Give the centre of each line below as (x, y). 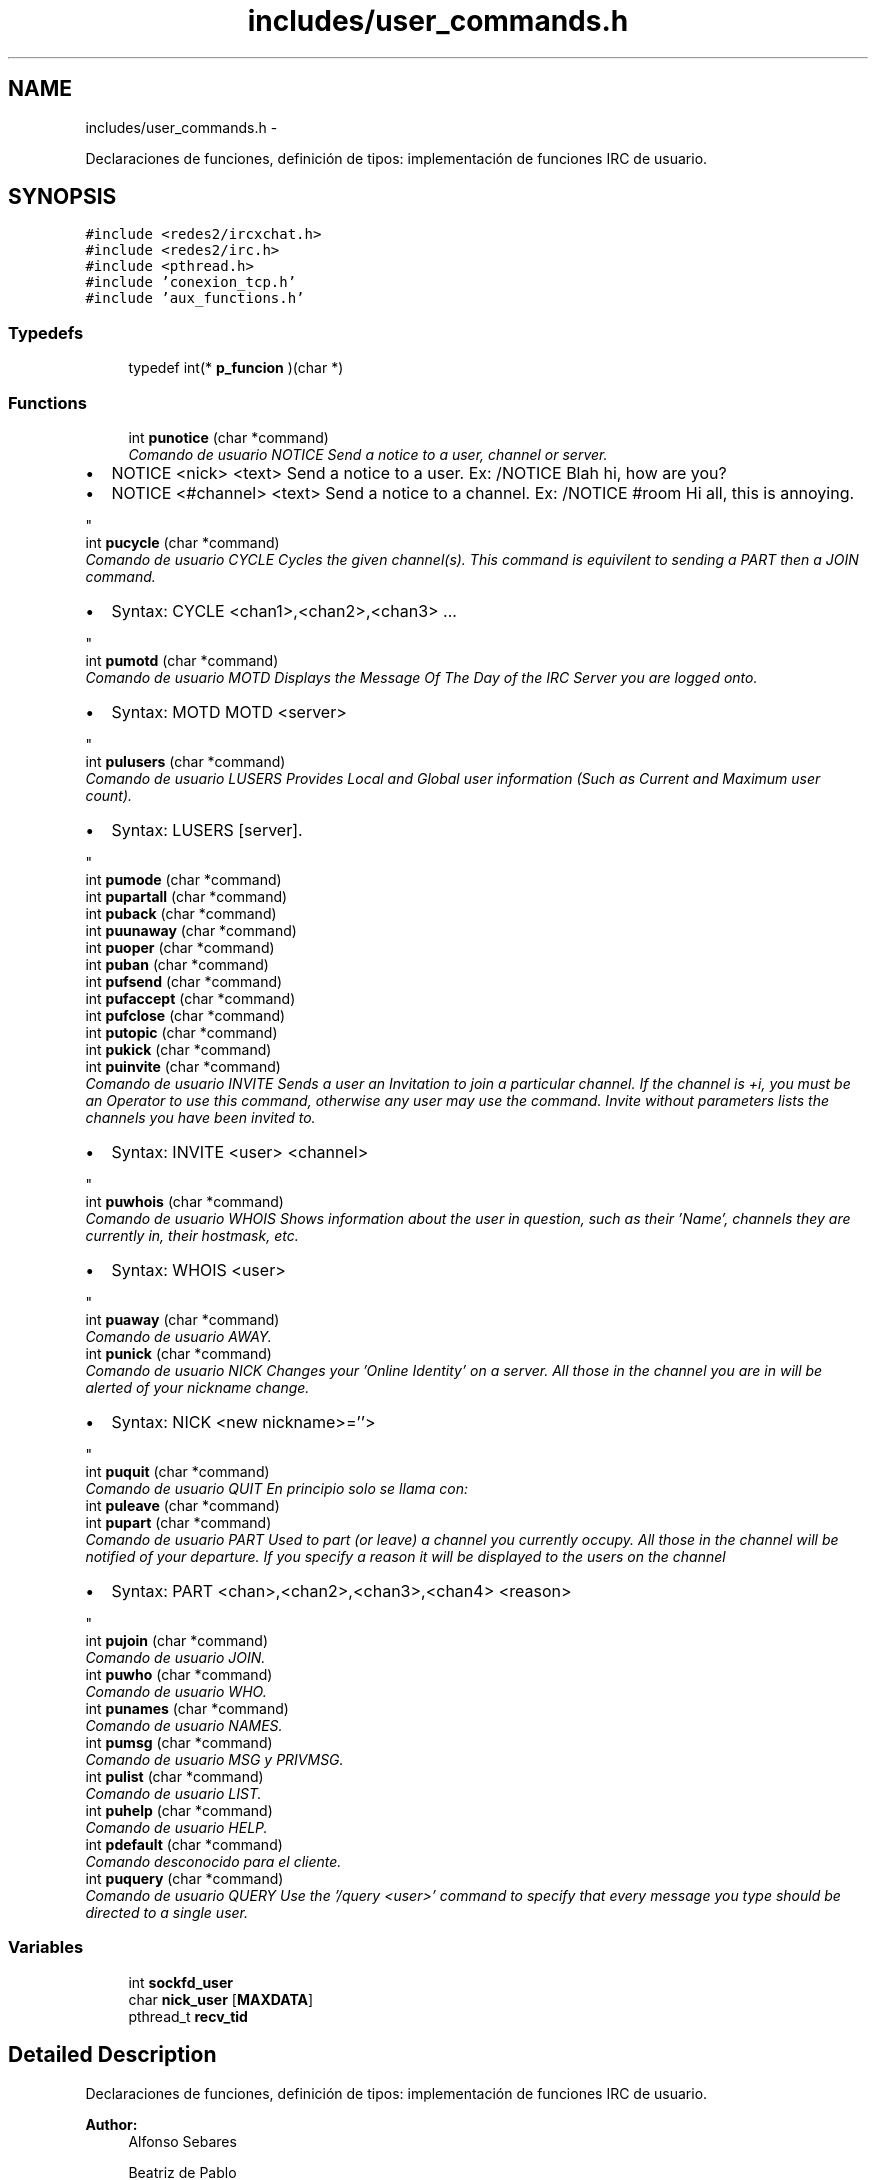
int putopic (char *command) (181, 1032)
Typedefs (46, 332)
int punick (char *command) (178, 1353)
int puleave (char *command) (182, 1505)
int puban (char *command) (177, 964)
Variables (46, 1947)
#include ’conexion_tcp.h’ (191, 282)
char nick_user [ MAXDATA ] (221, 1999)
